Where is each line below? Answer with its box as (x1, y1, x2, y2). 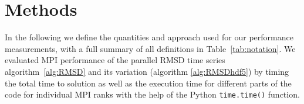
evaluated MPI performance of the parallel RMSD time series (5, 54, 225, 66)
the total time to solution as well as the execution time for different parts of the (5, 77, 292, 89)
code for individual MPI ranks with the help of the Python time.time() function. (5, 88, 300, 100)
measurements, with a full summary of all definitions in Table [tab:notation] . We (5, 42, 296, 54)
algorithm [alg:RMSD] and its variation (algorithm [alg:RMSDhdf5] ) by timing (5, 65, 289, 77)
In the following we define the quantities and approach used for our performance (5, 31, 293, 43)
